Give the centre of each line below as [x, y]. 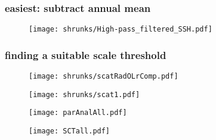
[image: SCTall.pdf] [70, 131]
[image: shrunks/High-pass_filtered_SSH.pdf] [121, 29]
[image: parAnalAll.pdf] [78, 113]
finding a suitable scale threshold [86, 55]
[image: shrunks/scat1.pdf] [84, 94]
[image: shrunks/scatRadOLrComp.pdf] [104, 77]
